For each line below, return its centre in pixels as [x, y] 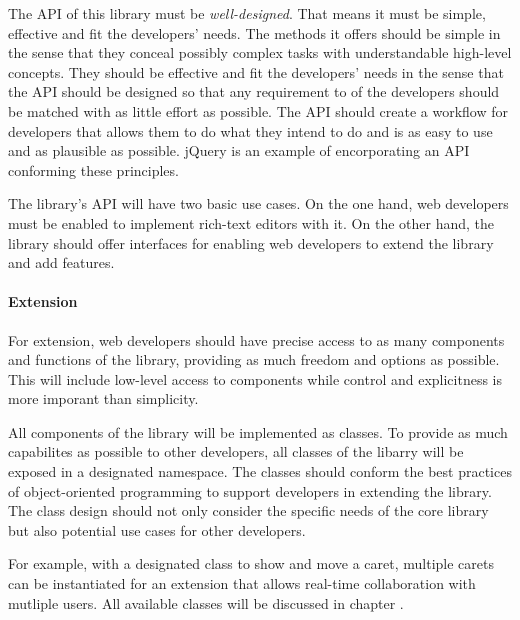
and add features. [61, 262]
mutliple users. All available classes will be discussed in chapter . [206, 602]
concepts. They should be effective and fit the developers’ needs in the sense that [256, 71]
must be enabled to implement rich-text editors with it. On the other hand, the [251, 222]
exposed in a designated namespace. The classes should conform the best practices [260, 471]
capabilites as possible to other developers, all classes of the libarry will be [236, 451]
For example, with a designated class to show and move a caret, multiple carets [251, 563]
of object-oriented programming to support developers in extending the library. [250, 490]
